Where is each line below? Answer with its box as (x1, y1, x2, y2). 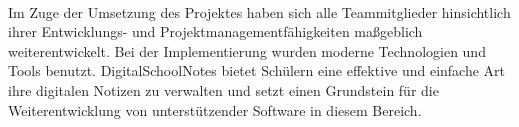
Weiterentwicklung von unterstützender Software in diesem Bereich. (8, 99, 422, 120)
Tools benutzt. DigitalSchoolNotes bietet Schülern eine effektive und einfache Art (8, 60, 506, 81)
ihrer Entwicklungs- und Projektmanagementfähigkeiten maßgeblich (8, 21, 423, 42)
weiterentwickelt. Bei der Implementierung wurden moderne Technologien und (8, 40, 486, 61)
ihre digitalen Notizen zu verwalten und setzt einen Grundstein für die (8, 79, 439, 100)
